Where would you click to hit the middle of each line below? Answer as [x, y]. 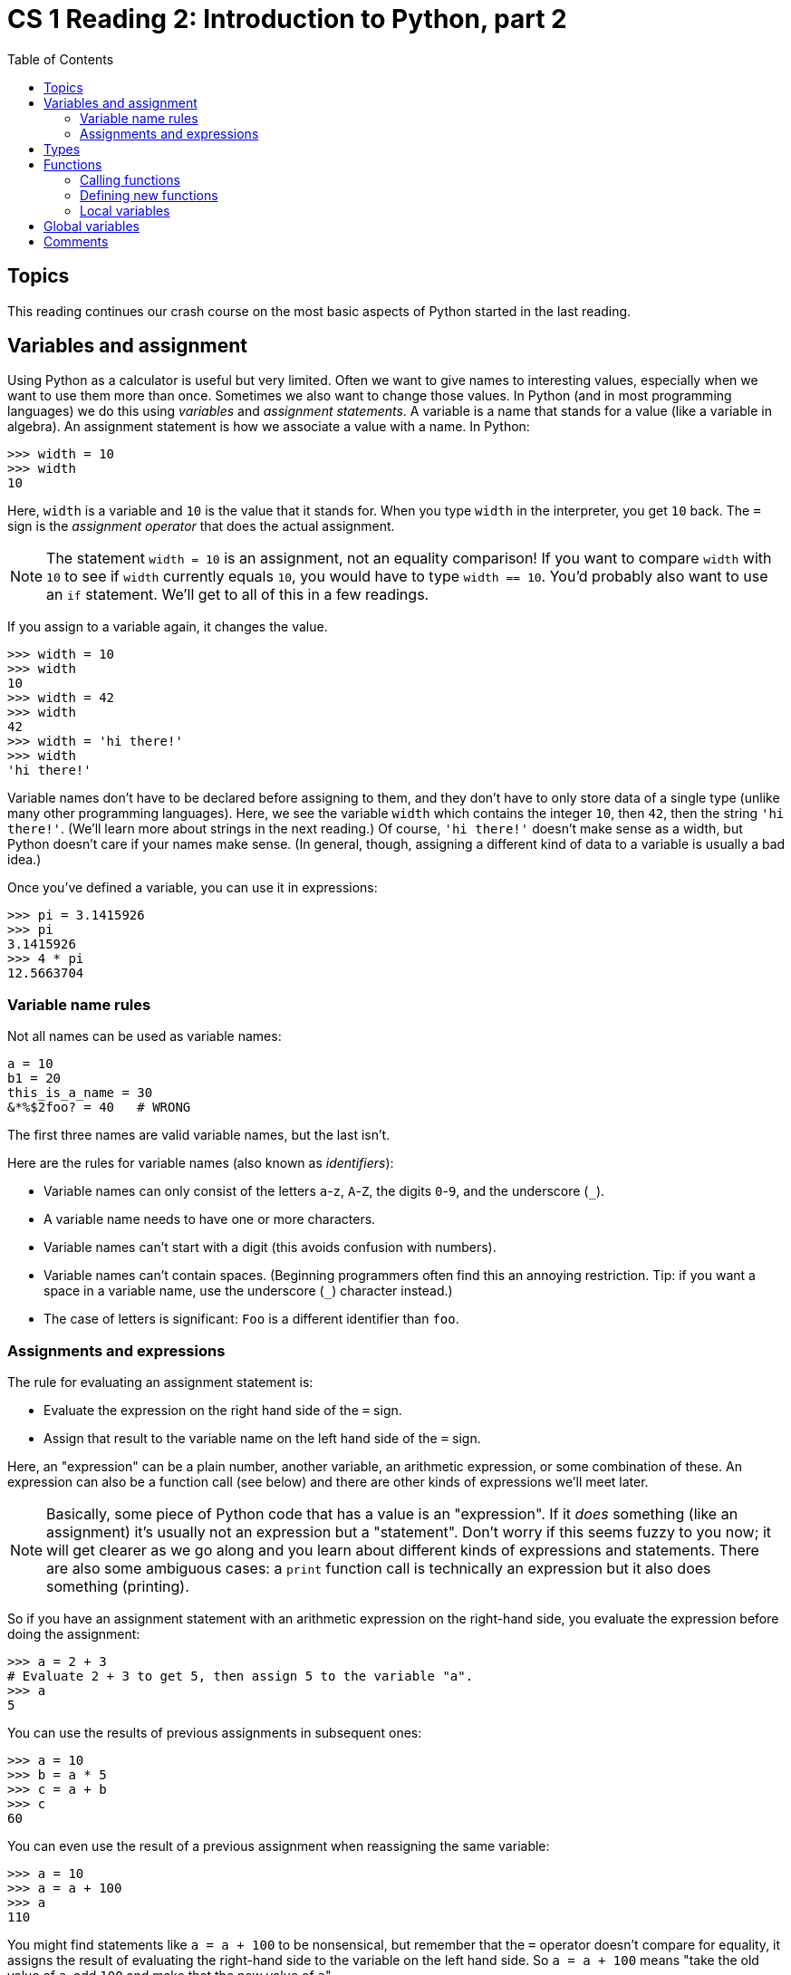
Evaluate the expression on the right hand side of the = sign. [223, 1410]
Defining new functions [149, 195]
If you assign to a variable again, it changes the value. [168, 627]
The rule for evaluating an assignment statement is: [160, 1382]
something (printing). [118, 1586]
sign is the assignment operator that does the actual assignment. [201, 526]
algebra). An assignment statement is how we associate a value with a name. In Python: [269, 427]
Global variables [92, 226]
